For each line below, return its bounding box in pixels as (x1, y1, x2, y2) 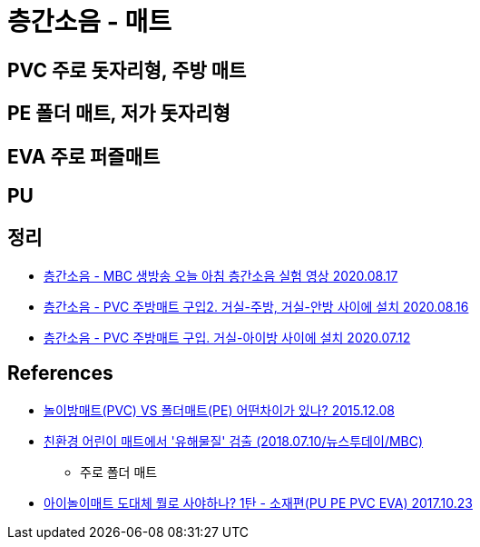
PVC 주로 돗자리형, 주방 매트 (7, 58, 247, 82)
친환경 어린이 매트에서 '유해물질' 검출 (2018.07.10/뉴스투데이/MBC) (44, 433, 424, 449)
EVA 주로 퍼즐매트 (7, 144, 161, 168)
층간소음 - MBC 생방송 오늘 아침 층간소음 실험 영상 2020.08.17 (44, 267, 398, 283)
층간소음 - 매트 (7, 6, 171, 37)
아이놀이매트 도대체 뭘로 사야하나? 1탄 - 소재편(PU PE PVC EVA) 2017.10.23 (44, 494, 473, 511)
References (7, 362, 113, 385)
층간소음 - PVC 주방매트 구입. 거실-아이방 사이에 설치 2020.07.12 (44, 329, 411, 345)
